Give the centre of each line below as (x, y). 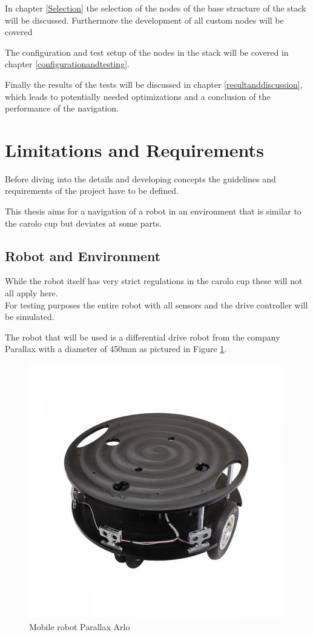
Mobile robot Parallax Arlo (80, 626)
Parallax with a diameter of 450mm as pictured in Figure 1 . (116, 349)
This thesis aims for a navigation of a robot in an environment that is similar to (153, 211)
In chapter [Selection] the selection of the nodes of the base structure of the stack (156, 8)
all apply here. (31, 293)
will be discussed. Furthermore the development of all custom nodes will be (144, 20)
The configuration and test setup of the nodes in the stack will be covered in (147, 52)
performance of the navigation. (62, 108)
